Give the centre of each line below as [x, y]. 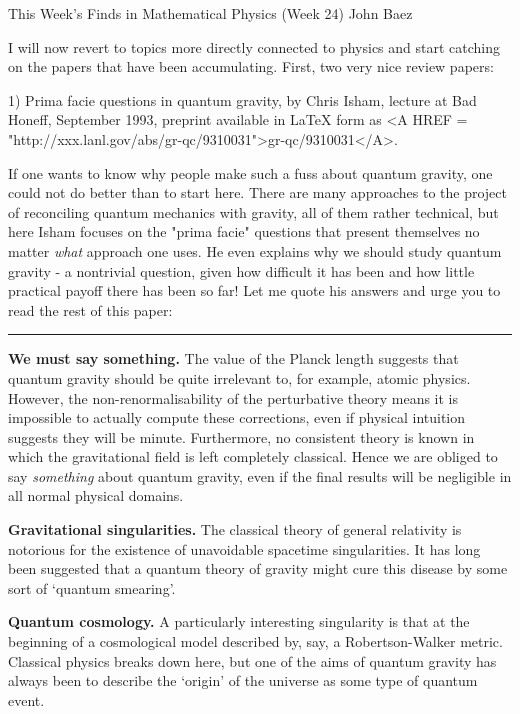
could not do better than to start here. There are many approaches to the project [257, 192]
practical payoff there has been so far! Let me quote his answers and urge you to [254, 290]
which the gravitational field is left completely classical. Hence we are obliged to [253, 456]
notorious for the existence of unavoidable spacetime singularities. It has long [244, 548]
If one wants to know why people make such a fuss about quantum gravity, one [250, 172]
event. [26, 699]
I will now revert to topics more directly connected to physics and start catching [254, 46]
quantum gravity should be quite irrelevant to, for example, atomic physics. [239, 377]
